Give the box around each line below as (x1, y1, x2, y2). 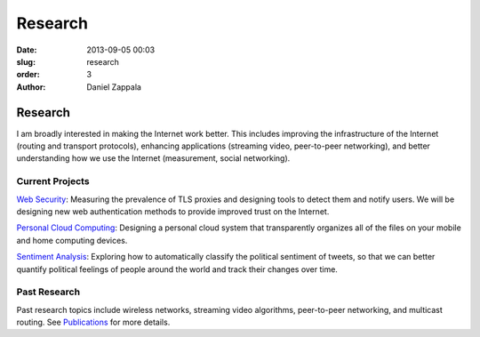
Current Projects (16, 175, 90, 188)
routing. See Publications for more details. (16, 317, 171, 328)
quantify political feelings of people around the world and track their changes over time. (16, 263, 338, 275)
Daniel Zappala (86, 81, 142, 92)
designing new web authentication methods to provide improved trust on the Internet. (16, 205, 330, 217)
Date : (16, 44, 37, 55)
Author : (16, 81, 46, 92)
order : (16, 69, 40, 80)
